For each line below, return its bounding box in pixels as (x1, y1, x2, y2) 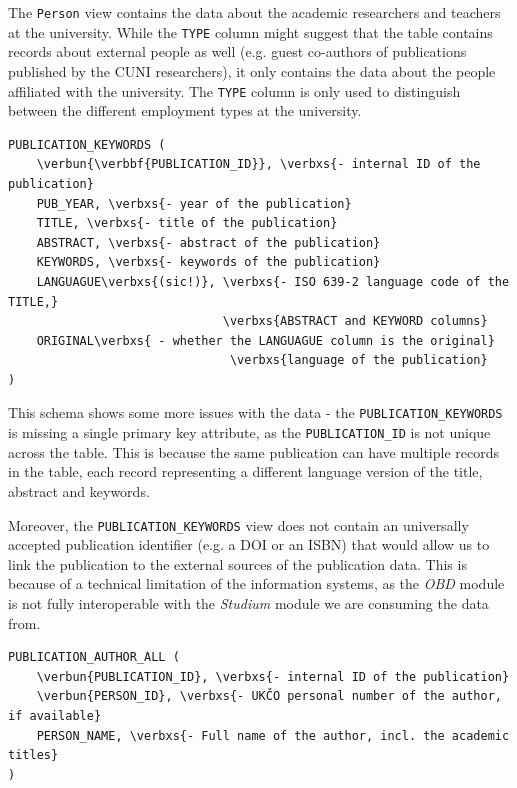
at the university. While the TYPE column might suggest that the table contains (8, 21, 493, 42)
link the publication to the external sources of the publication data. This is (8, 553, 467, 574)
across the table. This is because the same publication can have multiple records (8, 441, 499, 462)
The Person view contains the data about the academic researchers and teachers (8, 2, 501, 22)
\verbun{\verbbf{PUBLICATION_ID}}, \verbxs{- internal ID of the (36, 157, 481, 172)
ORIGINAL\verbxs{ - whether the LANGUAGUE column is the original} (36, 333, 495, 348)
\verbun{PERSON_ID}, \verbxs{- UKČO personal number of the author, (36, 689, 502, 704)
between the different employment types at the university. (8, 100, 362, 121)
